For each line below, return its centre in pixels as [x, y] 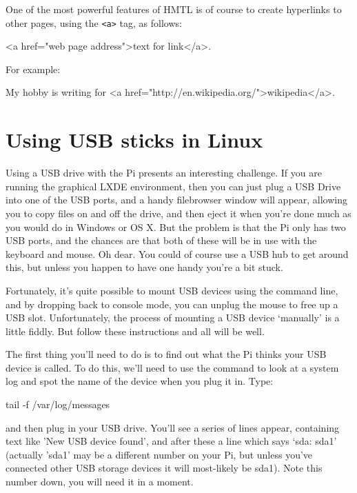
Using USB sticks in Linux [134, 140]
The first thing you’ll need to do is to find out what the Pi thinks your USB [166, 354]
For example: [33, 69]
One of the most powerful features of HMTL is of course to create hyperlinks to [174, 9]
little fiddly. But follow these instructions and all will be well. [135, 331]
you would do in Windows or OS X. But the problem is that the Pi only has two [176, 227]
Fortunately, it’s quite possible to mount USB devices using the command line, [172, 290]
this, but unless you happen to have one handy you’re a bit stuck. [144, 267]
